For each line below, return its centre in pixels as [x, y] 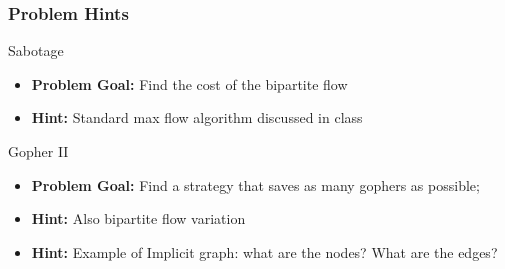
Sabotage [36, 50]
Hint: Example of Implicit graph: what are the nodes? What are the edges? [264, 251]
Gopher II [38, 151]
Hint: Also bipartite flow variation [138, 218]
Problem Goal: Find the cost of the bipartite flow [189, 83]
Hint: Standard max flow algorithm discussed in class [197, 117]
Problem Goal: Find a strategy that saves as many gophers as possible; [255, 184]
